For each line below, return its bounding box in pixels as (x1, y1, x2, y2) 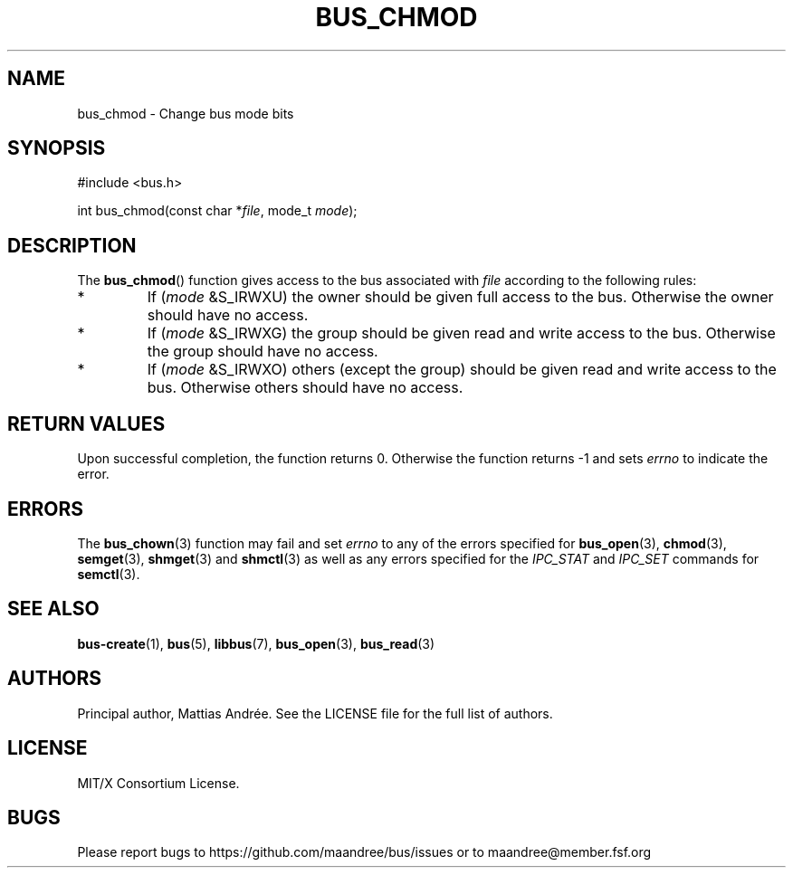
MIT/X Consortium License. (77, 775, 240, 791)
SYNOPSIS (7, 137, 106, 160)
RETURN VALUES (7, 412, 166, 435)
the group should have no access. (147, 342, 378, 361)
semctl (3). (77, 566, 140, 582)
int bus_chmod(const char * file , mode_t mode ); (77, 203, 358, 219)
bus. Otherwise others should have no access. (147, 378, 463, 397)
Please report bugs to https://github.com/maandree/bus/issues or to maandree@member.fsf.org (77, 844, 652, 861)
